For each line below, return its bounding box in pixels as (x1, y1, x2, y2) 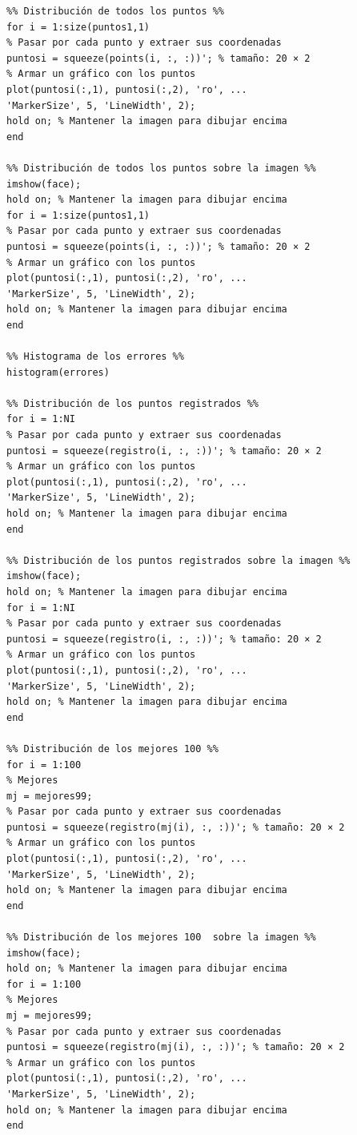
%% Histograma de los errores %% (6, 351, 184, 363)
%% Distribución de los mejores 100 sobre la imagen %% (6, 932, 316, 944)
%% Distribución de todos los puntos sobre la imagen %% (6, 162, 316, 174)
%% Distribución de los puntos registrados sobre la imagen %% (6, 554, 351, 566)
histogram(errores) (6, 366, 110, 378)
